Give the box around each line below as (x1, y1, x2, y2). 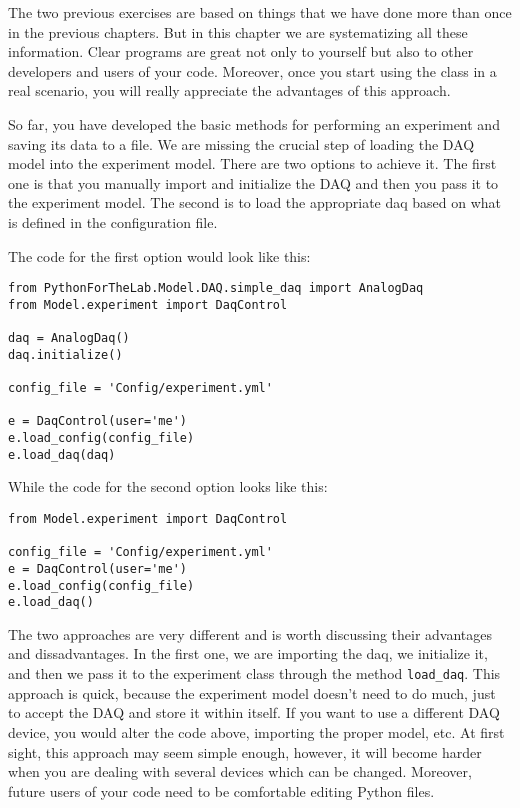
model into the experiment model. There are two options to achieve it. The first (8, 153, 497, 174)
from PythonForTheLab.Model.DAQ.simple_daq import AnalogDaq (8, 281, 424, 296)
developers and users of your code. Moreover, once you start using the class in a (8, 60, 497, 81)
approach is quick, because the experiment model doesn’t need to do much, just (8, 682, 496, 703)
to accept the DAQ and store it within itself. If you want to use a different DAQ (8, 702, 500, 723)
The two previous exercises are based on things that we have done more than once (8, 2, 512, 22)
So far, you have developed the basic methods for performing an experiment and (8, 113, 500, 134)
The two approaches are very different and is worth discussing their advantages (8, 623, 493, 644)
